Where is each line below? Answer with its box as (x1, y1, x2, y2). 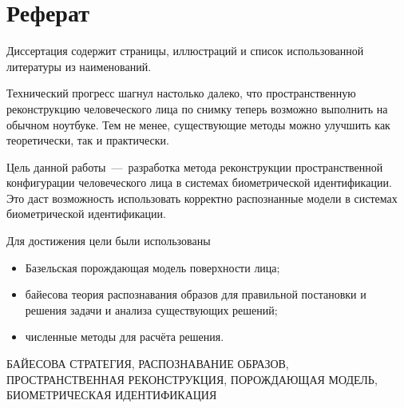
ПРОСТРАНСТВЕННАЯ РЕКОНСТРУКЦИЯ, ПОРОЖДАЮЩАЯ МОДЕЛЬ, (6, 370, 378, 387)
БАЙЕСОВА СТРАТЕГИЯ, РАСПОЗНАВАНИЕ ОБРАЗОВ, (6, 355, 289, 372)
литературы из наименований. (6, 57, 152, 74)
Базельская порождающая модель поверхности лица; (25, 259, 280, 275)
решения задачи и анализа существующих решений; (25, 301, 278, 318)
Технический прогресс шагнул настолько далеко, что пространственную (6, 85, 356, 101)
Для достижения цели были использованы (6, 232, 211, 249)
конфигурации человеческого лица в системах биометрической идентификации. (6, 174, 392, 191)
